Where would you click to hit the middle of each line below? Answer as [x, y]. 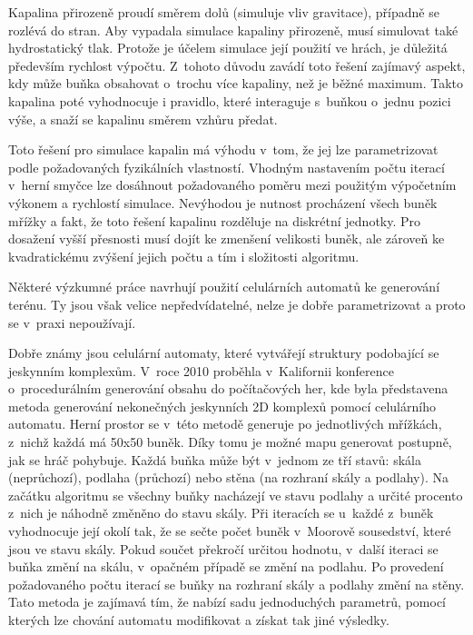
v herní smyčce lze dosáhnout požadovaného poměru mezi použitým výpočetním [232, 185]
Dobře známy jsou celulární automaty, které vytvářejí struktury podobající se [224, 353]
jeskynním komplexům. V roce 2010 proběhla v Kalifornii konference [201, 370]
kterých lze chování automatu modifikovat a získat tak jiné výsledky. [199, 620]
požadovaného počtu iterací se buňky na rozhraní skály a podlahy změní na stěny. [236, 584]
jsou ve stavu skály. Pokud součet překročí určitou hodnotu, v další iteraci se [223, 548]
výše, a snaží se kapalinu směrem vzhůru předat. [143, 119]
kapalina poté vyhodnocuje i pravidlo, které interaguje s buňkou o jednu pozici [230, 100]
